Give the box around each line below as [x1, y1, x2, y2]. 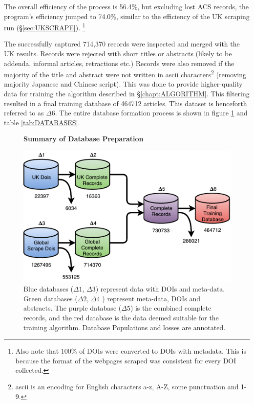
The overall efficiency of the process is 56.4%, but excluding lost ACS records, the [4, 1, 249, 11]
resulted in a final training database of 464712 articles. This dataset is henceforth [4, 98, 247, 108]
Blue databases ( [23, 284, 73, 294]
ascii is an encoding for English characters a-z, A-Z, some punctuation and [15, 382, 239, 391]
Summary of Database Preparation [23, 134, 144, 144]
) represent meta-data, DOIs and [102, 293, 200, 303]
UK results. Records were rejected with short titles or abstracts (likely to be [4, 48, 232, 59]
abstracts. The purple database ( [23, 303, 122, 313]
